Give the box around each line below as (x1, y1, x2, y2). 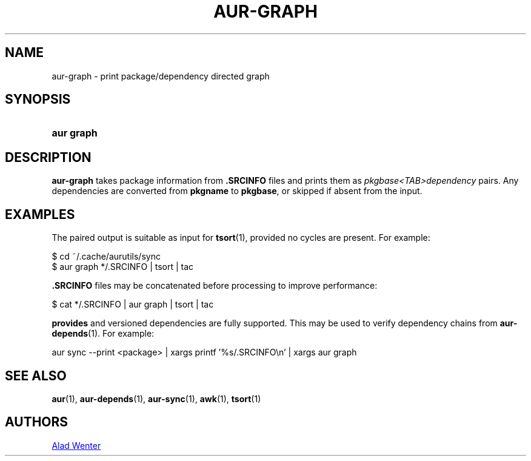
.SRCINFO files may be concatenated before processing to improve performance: (52, 280, 378, 291)
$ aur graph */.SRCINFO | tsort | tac (52, 261, 194, 272)
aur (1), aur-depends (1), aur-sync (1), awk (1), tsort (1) (52, 393, 261, 404)
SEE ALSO (5, 368, 67, 383)
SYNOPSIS (5, 92, 71, 107)
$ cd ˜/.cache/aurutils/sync (52, 251, 161, 262)
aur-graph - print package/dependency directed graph (52, 70, 270, 81)
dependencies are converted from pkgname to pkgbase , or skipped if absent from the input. (52, 186, 422, 197)
